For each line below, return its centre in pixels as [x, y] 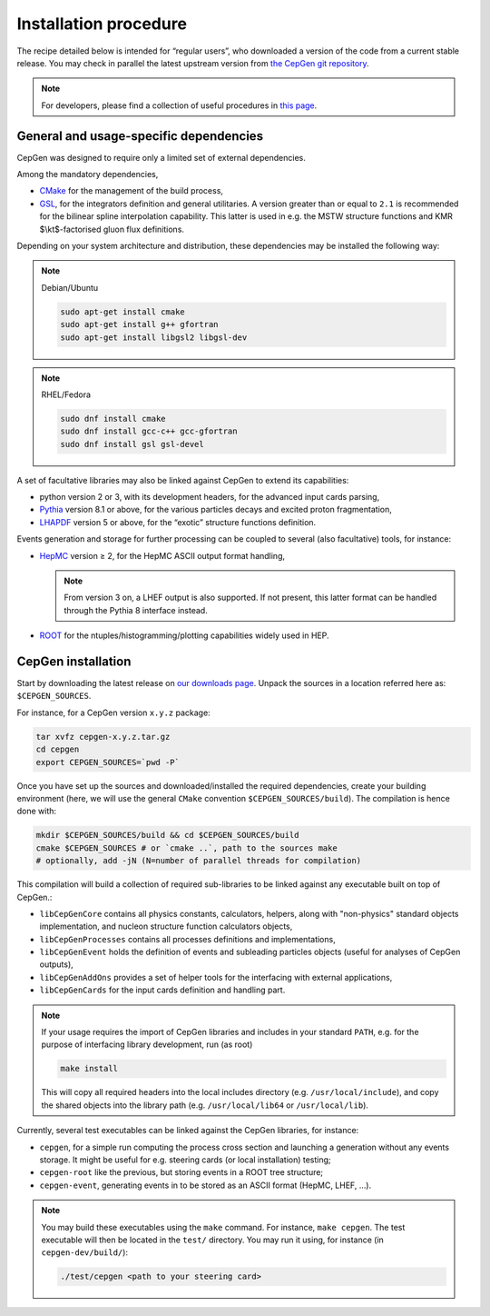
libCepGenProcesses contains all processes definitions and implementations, [187, 939]
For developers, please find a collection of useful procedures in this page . [179, 105]
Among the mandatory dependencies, [88, 174]
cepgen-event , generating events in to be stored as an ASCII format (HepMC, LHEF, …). [206, 1185]
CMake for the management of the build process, [132, 191]
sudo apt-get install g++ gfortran [139, 324]
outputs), [57, 964]
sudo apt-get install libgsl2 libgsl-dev [154, 337]
